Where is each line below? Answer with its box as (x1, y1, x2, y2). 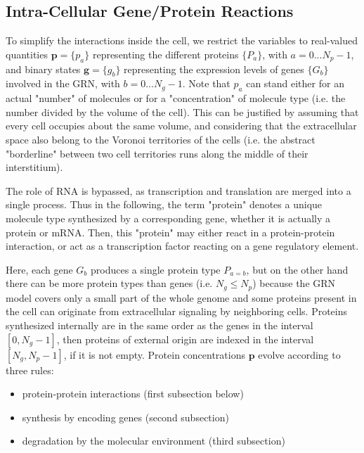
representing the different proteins (92, 46, 239, 61)
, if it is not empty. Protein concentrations (63, 347, 245, 362)
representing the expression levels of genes (124, 61, 304, 76)
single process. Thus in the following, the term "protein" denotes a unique (6, 197, 323, 212)
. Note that (182, 76, 230, 91)
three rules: (6, 362, 54, 377)
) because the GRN (252, 276, 336, 291)
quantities (6, 46, 48, 61)
